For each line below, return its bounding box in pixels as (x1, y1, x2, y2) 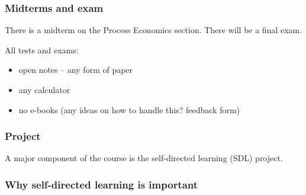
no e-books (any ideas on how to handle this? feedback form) (18, 103, 240, 116)
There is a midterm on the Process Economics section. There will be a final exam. (5, 24, 302, 36)
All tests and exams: (5, 43, 79, 56)
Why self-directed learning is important (5, 177, 198, 191)
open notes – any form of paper (18, 63, 133, 76)
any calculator (18, 84, 70, 95)
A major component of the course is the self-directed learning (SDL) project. (5, 152, 283, 164)
